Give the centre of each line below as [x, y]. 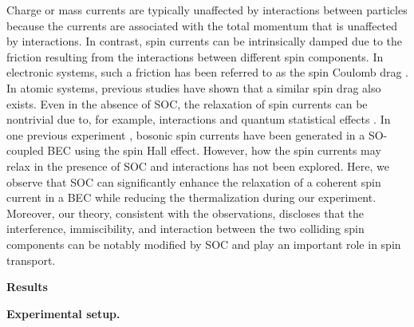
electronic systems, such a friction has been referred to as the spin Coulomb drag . [207, 72]
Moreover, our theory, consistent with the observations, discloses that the [185, 213]
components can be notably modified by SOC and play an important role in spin [204, 244]
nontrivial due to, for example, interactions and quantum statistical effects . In [199, 119]
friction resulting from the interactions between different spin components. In [195, 56]
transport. [31, 260]
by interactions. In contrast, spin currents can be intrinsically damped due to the [205, 41]
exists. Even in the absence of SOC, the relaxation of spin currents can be [187, 103]
